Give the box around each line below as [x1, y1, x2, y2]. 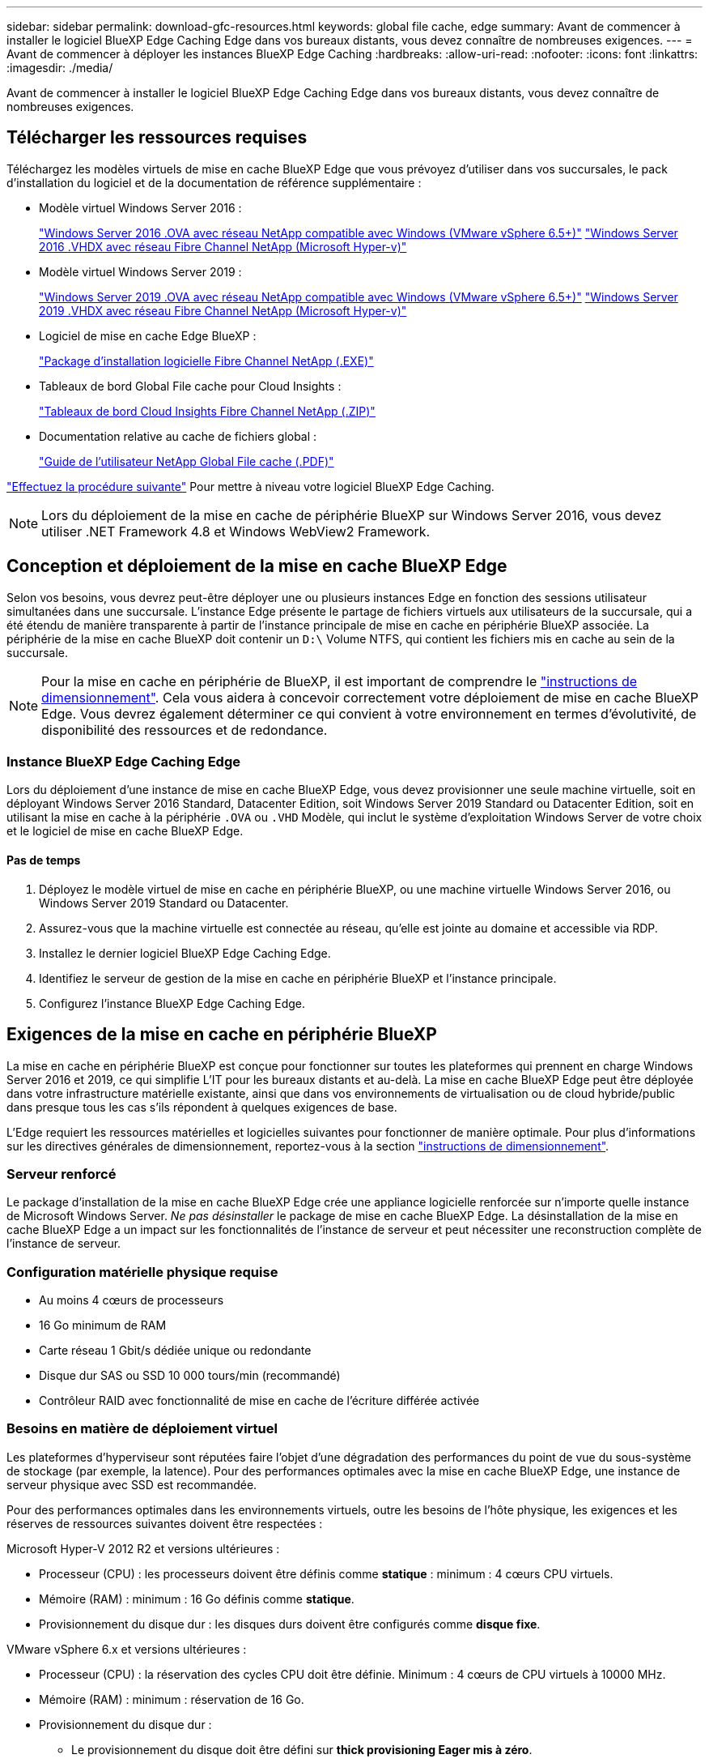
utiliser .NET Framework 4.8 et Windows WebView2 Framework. [41, 523, 431, 540]
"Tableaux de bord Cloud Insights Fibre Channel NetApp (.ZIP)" [39, 403, 376, 418]
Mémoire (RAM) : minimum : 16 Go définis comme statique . [39, 1591, 354, 1606]
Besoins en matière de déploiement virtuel [6, 1420, 278, 1437]
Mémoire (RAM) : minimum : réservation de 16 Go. [39, 1692, 304, 1706]
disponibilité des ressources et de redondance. [41, 721, 328, 738]
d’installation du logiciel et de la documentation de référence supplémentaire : [6, 175, 422, 190]
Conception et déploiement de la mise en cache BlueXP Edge [6, 556, 507, 577]
